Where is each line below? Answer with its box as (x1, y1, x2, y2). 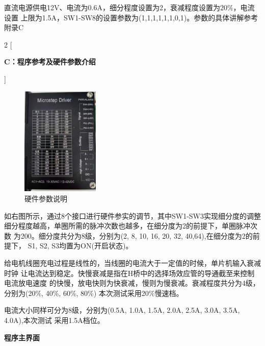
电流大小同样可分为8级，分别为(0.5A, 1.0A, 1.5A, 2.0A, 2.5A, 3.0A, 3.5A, (4, 305, 240, 315)
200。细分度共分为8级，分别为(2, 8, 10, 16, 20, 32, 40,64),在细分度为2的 (20, 230, 253, 241)
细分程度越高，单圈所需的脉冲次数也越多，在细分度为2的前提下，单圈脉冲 (4, 220, 250, 231)
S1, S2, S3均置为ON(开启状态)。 (28, 240, 133, 251)
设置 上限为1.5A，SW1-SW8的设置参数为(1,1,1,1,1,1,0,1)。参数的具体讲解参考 (4, 12, 258, 22)
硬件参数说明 (24, 193, 67, 204)
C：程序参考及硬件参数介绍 (4, 56, 96, 67)
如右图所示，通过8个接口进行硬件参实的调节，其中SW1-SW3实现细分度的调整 (4, 210, 261, 221)
